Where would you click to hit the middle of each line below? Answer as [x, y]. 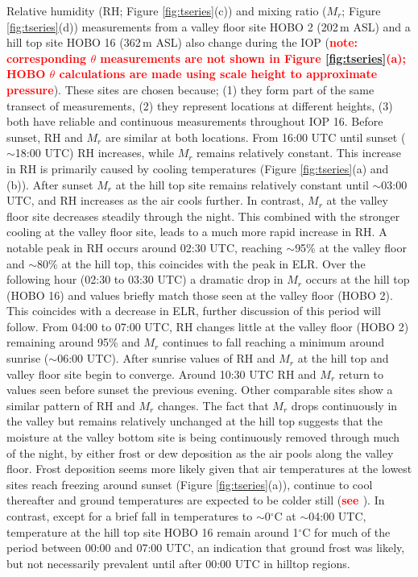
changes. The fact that [213, 405]
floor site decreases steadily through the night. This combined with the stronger [203, 216]
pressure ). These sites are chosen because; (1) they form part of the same [190, 89]
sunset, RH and [45, 137]
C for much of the [346, 531]
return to [361, 374]
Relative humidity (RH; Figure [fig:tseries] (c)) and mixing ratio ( [167, 10]
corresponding [47, 58]
